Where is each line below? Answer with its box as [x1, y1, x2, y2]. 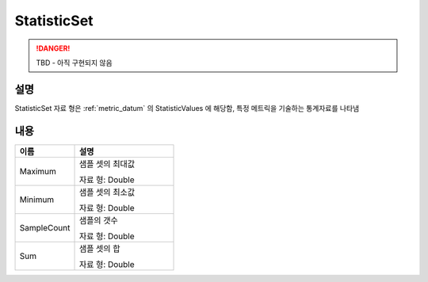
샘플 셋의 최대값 [78, 158, 135, 170]
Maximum [19, 166, 57, 177]
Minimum [19, 194, 55, 205]
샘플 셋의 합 [78, 242, 120, 253]
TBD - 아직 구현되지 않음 [36, 58, 113, 67]
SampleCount [19, 222, 71, 233]
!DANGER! [36, 44, 71, 53]
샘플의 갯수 [78, 215, 119, 226]
